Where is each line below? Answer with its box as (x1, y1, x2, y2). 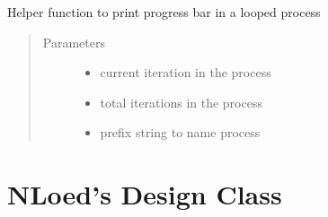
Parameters (42, 32, 105, 51)
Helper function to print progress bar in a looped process (7, 3, 321, 21)
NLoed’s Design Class (7, 176, 282, 213)
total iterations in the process (100, 92, 262, 111)
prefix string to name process (100, 123, 261, 142)
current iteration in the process (100, 63, 271, 82)
